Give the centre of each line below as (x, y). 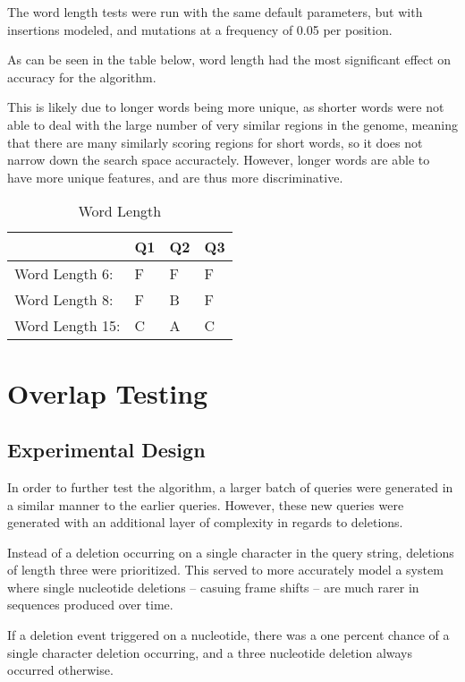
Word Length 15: (68, 326)
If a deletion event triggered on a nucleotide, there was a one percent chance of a (228, 635)
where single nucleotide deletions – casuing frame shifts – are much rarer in (213, 587)
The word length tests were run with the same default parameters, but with (215, 12)
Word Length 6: (64, 274)
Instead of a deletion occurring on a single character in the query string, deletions (231, 552)
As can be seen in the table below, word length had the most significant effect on (229, 60)
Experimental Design (106, 450)
